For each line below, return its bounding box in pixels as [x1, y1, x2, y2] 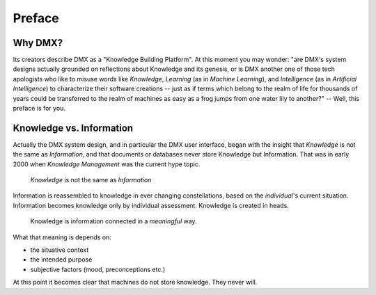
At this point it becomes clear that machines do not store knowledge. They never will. [13, 278, 258, 287]
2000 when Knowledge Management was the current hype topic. [13, 160, 201, 168]
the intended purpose [30, 255, 93, 264]
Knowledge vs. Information [13, 122, 134, 134]
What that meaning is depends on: [13, 233, 111, 241]
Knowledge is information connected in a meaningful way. [30, 217, 198, 225]
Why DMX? [13, 37, 63, 49]
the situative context [30, 246, 89, 254]
